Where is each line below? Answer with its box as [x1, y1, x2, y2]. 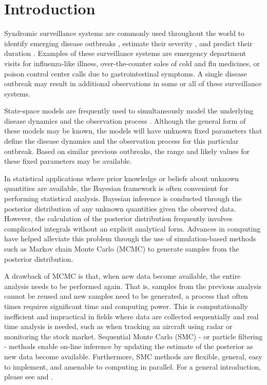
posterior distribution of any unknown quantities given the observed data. [4, 203, 236, 214]
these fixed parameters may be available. [4, 156, 132, 166]
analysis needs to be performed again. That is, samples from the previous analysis [4, 280, 262, 291]
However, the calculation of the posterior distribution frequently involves [4, 213, 233, 224]
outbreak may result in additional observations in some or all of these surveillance [4, 78, 262, 89]
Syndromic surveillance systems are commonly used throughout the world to [4, 28, 245, 38]
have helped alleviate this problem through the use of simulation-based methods [4, 233, 256, 244]
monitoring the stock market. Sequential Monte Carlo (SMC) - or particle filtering [4, 331, 263, 341]
